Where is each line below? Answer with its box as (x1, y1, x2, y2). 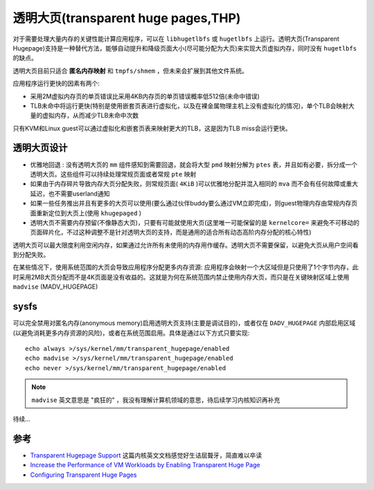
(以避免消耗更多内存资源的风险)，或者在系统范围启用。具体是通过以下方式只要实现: (12, 329, 250, 337)
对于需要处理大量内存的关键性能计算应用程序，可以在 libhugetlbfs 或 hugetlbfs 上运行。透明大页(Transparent (12, 35, 339, 43)
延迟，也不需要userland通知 (30, 189, 110, 197)
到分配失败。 (12, 251, 50, 259)
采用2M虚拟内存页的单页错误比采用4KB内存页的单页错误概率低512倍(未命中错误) (30, 92, 260, 100)
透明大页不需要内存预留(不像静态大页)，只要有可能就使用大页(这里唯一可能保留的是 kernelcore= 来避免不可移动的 (30, 218, 359, 226)
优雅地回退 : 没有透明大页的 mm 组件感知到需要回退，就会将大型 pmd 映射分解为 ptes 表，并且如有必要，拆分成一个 (30, 160, 358, 169)
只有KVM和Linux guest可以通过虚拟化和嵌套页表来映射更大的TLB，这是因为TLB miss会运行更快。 (12, 124, 292, 132)
